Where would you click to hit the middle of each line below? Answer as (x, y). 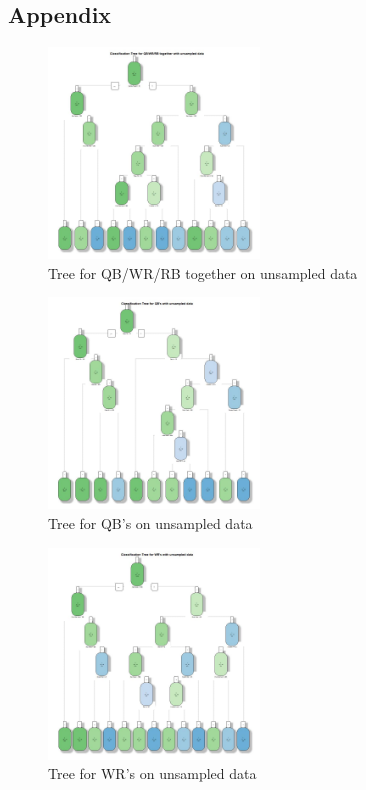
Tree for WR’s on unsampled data (152, 773)
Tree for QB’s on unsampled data (150, 522)
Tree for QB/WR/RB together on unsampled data (203, 272)
